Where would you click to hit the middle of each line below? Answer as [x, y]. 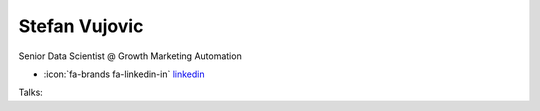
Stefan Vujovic [81, 26]
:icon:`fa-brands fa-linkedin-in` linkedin [124, 74]
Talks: [31, 92]
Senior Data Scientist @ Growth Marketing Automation [130, 56]
